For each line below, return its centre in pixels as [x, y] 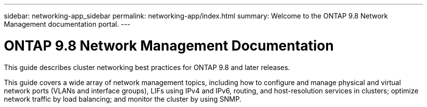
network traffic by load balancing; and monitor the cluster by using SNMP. [123, 99]
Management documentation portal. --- [67, 24]
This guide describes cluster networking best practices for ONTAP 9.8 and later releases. [147, 67]
